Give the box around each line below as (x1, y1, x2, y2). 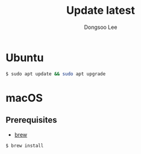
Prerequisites (5, 115, 57, 125)
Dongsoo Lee (84, 23, 117, 31)
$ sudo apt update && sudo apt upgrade (5, 70, 106, 77)
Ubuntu (5, 51, 44, 64)
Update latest (66, 4, 135, 17)
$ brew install (5, 143, 44, 149)
